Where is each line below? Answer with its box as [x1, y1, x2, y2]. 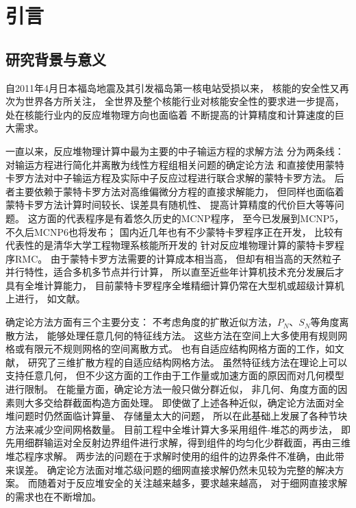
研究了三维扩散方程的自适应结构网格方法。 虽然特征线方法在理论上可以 [27, 354, 348, 369]
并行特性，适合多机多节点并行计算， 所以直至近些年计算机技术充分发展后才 [5, 265, 344, 279]
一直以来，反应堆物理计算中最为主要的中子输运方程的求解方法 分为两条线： [5, 143, 344, 158]
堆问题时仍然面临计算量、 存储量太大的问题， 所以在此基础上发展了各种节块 [5, 409, 348, 423]
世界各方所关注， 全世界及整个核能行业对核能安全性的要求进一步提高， [24, 94, 344, 108]
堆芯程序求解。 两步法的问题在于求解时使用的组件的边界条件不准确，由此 [5, 449, 335, 463]
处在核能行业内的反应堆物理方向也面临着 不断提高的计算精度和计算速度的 [5, 107, 335, 121]
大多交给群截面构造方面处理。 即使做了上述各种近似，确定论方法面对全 [24, 395, 344, 409]
